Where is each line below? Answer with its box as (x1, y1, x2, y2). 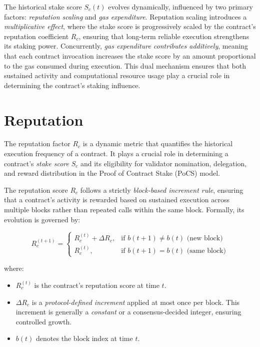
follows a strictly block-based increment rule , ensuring (80, 184, 243, 195)
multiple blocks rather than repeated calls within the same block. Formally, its (4, 204, 244, 215)
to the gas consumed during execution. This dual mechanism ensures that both (4, 60, 246, 71)
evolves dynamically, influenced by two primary (108, 2, 253, 12)
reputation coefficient (4, 31, 69, 41)
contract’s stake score (4, 158, 69, 168)
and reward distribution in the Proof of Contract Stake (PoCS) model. (4, 168, 220, 178)
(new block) (186, 235, 223, 242)
